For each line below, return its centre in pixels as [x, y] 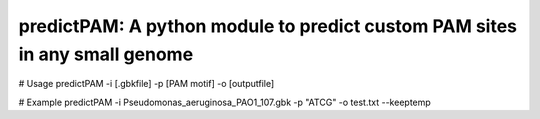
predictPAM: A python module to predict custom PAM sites [267, 26]
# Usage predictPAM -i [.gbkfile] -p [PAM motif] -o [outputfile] [146, 84]
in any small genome [106, 54]
